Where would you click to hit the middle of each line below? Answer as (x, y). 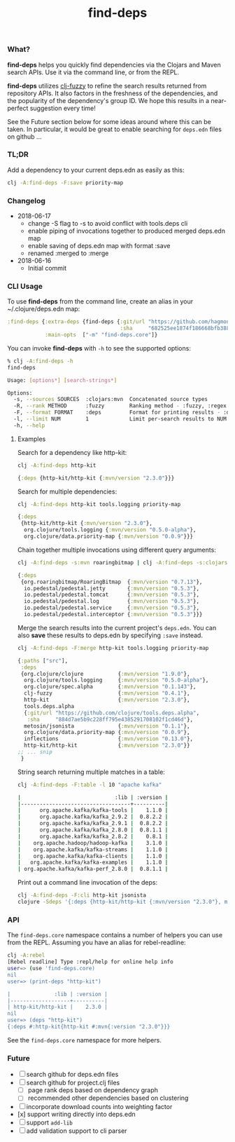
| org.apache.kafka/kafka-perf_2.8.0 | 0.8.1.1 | (93, 869)
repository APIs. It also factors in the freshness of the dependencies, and (113, 93)
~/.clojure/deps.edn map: (44, 309)
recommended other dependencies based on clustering (108, 1098)
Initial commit (47, 268)
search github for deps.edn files (72, 1075)
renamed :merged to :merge (68, 253)
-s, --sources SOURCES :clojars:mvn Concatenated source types (111, 400)
